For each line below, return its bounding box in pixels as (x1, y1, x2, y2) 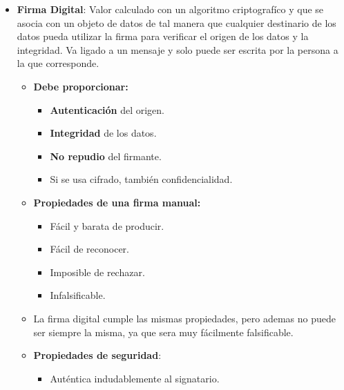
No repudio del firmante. (50, 148, 162, 163)
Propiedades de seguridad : (33, 348, 162, 362)
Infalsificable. (50, 288, 106, 302)
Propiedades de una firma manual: (33, 195, 201, 209)
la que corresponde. (17, 56, 99, 70)
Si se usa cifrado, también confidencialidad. (50, 172, 233, 186)
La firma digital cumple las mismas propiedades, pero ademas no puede (33, 311, 336, 325)
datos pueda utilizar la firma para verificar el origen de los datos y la (17, 29, 309, 43)
